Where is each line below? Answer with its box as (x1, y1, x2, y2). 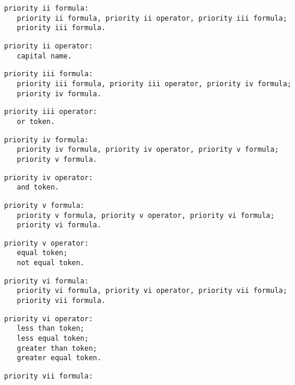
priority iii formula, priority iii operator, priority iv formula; (17, 79, 291, 88)
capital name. (17, 51, 72, 60)
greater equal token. (17, 354, 101, 363)
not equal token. (17, 259, 85, 267)
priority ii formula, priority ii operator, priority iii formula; (17, 14, 287, 22)
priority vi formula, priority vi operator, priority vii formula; (17, 286, 287, 295)
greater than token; (17, 344, 97, 353)
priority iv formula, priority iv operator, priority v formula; (17, 145, 279, 154)
